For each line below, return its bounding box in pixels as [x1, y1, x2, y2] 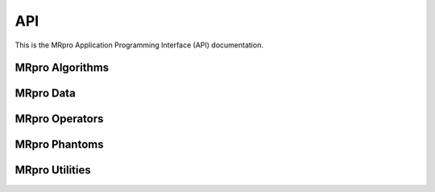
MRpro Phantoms [14, 137, 104, 152]
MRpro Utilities [14, 163, 92, 177]
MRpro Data [14, 87, 76, 100]
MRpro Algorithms [14, 61, 110, 75]
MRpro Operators [14, 112, 104, 126]
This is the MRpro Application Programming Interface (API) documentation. [14, 40, 263, 50]
